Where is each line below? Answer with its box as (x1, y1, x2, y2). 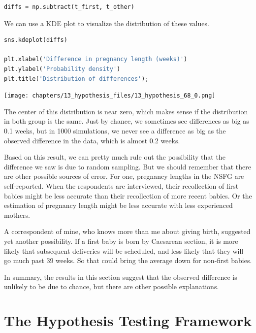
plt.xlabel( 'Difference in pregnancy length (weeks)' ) (4, 56, 188, 63)
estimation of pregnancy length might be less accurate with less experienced (4, 200, 233, 210)
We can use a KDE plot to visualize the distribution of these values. (4, 18, 209, 28)
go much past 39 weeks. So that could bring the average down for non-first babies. (4, 255, 252, 266)
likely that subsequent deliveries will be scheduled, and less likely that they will (4, 245, 244, 256)
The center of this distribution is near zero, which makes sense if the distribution (4, 106, 248, 116)
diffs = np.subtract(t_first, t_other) (4, 3, 134, 10)
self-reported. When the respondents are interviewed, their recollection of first (4, 180, 239, 191)
